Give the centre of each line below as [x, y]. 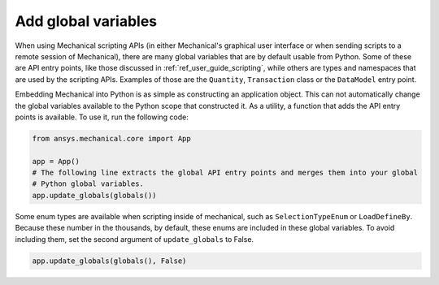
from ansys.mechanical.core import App [111, 138]
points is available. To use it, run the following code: [102, 117]
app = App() [56, 161]
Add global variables [86, 21]
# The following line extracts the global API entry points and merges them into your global [225, 173]
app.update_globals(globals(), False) [109, 261]
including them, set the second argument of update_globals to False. [135, 239]
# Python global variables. [88, 184]
